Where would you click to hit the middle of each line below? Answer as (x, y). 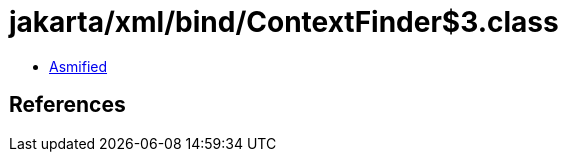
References (67, 105)
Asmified (78, 66)
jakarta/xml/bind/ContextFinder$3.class (284, 22)
